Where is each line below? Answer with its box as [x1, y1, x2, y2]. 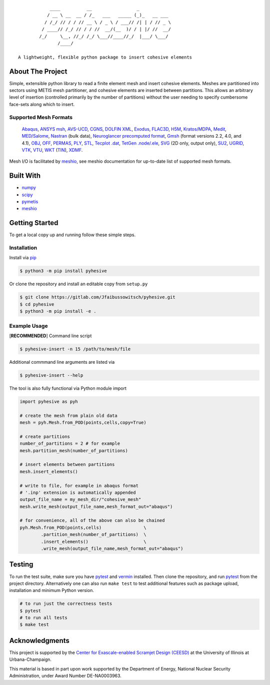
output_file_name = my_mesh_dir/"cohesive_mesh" [19, 497, 141, 502]
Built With [9, 172, 41, 180]
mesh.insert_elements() [19, 468, 78, 474]
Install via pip [9, 255, 37, 261]
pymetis [21, 199, 38, 205]
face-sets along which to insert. [9, 101, 75, 107]
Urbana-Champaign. [9, 656, 52, 662]
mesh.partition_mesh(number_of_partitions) [19, 448, 128, 453]
